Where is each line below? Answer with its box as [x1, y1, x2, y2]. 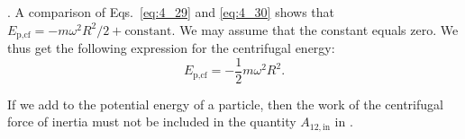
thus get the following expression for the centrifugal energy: [7, 39, 335, 57]
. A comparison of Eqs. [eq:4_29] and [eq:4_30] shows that [7, 3, 335, 21]
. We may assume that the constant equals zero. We [171, 20, 459, 39]
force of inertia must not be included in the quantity [7, 112, 296, 131]
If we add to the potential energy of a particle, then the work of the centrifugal [7, 94, 443, 113]
